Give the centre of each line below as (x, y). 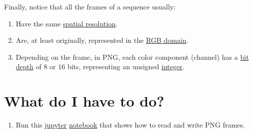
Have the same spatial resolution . (67, 23)
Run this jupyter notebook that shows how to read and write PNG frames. (130, 125)
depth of (28, 66)
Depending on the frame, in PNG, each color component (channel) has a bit (132, 57)
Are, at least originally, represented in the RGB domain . (102, 40)
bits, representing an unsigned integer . (126, 66)
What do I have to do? (84, 101)
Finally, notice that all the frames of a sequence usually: (90, 6)
